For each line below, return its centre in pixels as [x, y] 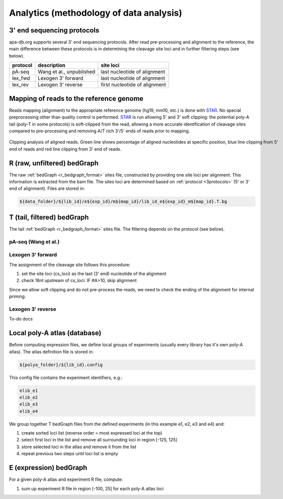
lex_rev [20, 85]
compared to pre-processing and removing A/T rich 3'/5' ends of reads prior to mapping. [99, 131]
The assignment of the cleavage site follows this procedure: [70, 265]
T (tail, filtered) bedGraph [49, 217]
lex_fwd [21, 78]
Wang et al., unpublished [66, 72]
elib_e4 [29, 411]
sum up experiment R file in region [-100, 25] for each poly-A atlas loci [93, 488]
